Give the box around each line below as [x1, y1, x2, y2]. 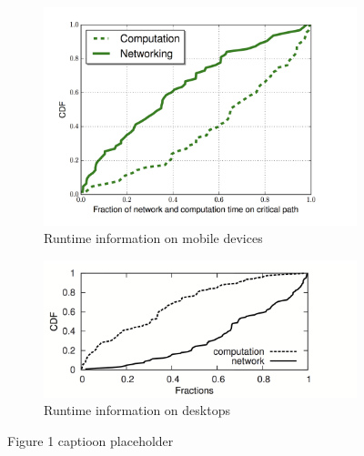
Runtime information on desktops [44, 400, 230, 420]
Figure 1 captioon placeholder [7, 431, 174, 450]
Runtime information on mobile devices [44, 228, 263, 248]
